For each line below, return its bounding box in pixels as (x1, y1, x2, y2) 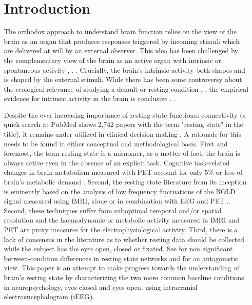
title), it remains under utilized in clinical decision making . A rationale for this (4, 129, 241, 139)
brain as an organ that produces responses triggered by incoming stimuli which (4, 36, 240, 46)
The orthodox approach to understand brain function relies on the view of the (4, 26, 237, 37)
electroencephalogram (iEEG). (4, 291, 95, 302)
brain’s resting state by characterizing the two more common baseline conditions (4, 272, 244, 282)
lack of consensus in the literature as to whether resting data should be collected (4, 234, 244, 244)
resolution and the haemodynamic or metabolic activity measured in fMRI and (4, 215, 240, 225)
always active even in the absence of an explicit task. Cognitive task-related (4, 157, 230, 167)
